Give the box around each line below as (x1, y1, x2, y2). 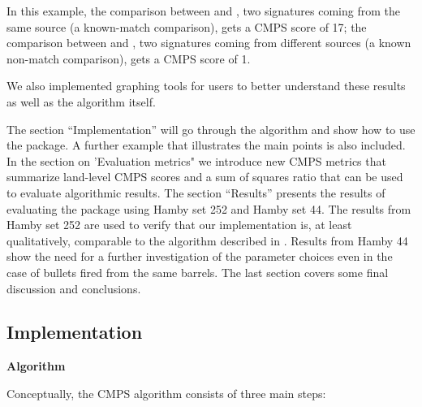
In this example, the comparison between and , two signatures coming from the (6, 2, 400, 19)
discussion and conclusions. (6, 279, 141, 297)
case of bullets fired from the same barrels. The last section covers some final (6, 263, 389, 280)
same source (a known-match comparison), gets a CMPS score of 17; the (6, 18, 367, 35)
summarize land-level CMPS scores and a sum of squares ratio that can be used (6, 168, 403, 185)
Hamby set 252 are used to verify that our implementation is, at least (6, 216, 352, 233)
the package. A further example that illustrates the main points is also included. (6, 136, 406, 154)
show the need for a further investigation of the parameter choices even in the (6, 248, 393, 265)
